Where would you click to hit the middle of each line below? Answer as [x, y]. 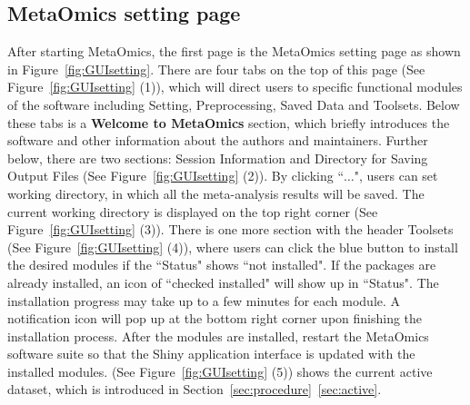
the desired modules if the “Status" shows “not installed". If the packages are [222, 265]
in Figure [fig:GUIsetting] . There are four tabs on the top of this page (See [216, 69]
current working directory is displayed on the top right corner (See [193, 211]
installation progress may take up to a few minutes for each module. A [204, 300]
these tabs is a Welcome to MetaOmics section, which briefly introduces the [229, 122]
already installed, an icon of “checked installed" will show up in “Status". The [223, 282]
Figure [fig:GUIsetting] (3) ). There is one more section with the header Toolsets [230, 229]
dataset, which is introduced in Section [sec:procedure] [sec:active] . [195, 389]
